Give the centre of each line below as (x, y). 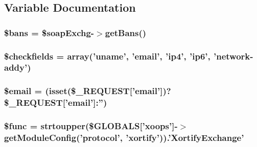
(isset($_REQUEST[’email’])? (108, 91)
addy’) (18, 67)
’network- (233, 56)
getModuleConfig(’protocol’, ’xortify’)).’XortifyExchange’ (124, 137)
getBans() (126, 32)
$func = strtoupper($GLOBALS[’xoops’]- (91, 126)
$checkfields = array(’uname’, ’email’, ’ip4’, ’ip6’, (107, 56)
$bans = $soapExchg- (49, 32)
